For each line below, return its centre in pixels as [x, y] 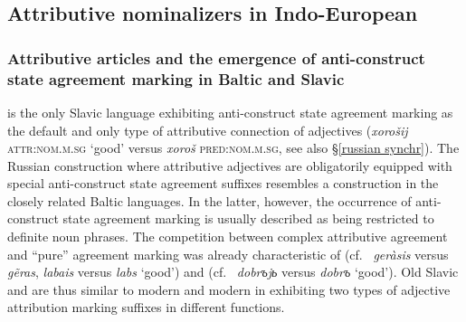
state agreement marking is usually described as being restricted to [248, 218]
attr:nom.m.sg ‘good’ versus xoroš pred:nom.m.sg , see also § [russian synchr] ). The [233, 148]
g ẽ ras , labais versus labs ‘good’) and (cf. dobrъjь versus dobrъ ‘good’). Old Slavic [233, 272]
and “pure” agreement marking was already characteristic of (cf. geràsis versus [228, 254]
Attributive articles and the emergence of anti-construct [216, 57]
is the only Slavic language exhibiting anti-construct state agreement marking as [230, 112]
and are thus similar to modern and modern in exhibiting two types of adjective [229, 289]
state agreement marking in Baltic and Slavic [176, 78]
